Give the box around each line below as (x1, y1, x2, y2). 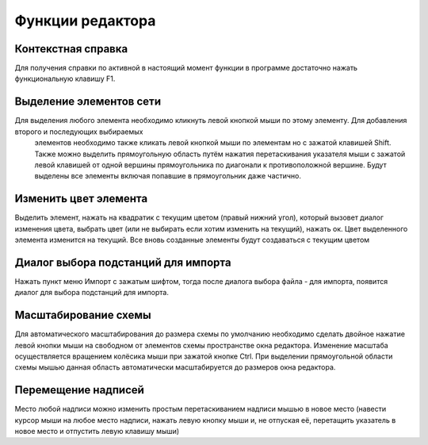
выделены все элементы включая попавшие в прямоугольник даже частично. (34, 171, 301, 181)
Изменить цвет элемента (14, 192, 148, 205)
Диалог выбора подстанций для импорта (14, 255, 231, 269)
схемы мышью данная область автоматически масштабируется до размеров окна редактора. (14, 363, 336, 372)
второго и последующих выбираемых (14, 127, 143, 136)
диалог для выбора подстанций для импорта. (14, 288, 170, 297)
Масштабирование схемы (14, 309, 151, 322)
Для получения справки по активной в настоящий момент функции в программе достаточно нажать (14, 63, 358, 73)
